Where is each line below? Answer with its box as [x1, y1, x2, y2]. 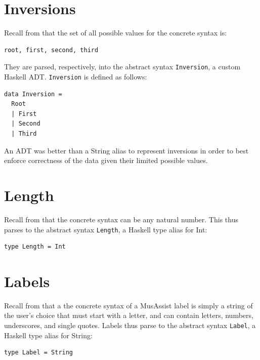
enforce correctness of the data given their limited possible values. [4, 155, 208, 166]
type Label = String [4, 349, 73, 356]
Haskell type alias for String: [4, 330, 93, 340]
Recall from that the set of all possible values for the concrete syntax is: [4, 27, 227, 38]
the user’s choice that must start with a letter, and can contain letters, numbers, [4, 310, 253, 321]
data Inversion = [4, 90, 62, 98]
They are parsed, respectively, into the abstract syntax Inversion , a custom [4, 61, 241, 72]
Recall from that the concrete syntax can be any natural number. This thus [4, 214, 238, 224]
